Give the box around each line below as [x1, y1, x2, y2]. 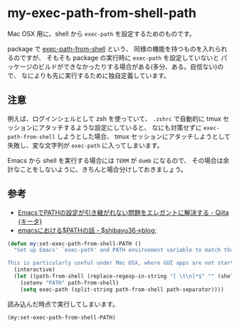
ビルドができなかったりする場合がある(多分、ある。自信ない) [38, 62, 218, 70]
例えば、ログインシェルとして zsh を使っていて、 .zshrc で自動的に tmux [7, 114, 222, 122]
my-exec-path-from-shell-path [7, 5, 197, 21]
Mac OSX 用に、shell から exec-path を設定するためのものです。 [7, 29, 196, 38]
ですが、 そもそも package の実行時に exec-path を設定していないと [19, 53, 220, 62]
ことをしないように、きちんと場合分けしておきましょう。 [19, 165, 187, 174]
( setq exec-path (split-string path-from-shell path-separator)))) [20, 286, 224, 293]
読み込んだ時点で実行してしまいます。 [7, 300, 119, 308]
